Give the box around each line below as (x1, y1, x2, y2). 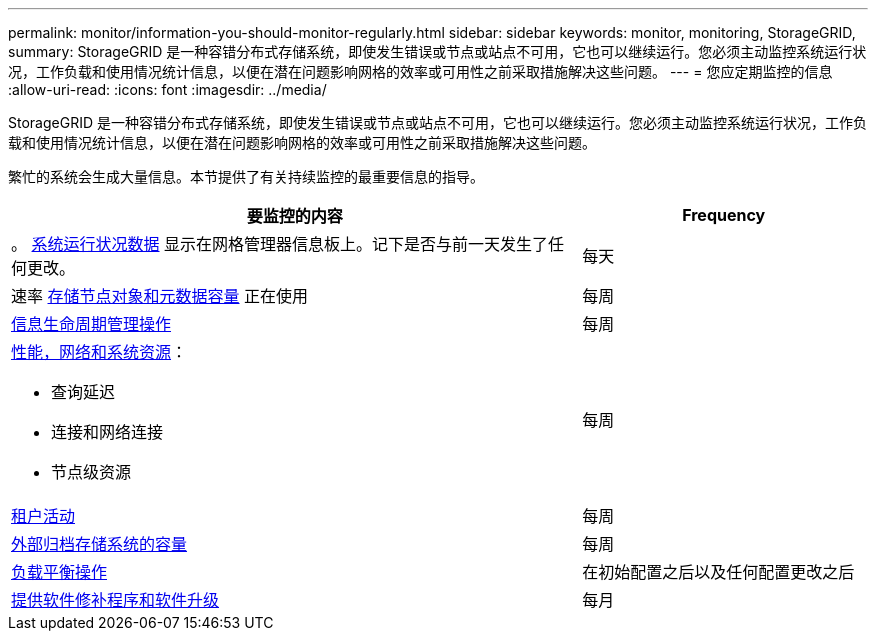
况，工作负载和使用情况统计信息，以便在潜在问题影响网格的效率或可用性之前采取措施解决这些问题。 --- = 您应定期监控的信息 (8, 63, 833, 80)
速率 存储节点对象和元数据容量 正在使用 (11, 286, 309, 306)
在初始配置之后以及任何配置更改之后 (582, 562, 855, 582)
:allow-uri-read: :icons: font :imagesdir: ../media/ (8, 81, 327, 98)
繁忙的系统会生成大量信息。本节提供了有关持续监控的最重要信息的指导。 (8, 168, 484, 185)
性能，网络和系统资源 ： (11, 342, 188, 362)
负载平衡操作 (11, 562, 108, 582)
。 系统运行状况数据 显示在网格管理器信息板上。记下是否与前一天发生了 (11, 234, 549, 254)
